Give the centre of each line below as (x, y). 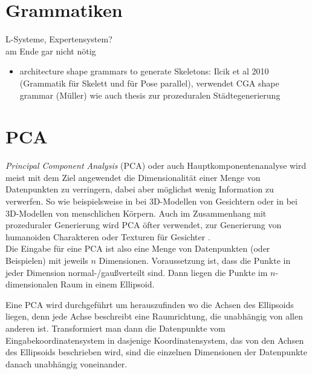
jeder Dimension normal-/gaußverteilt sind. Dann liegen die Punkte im (137, 272)
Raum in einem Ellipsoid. (108, 284)
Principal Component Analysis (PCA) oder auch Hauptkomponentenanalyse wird (156, 166)
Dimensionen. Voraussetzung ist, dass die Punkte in (195, 260)
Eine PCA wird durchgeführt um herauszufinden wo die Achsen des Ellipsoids (150, 304)
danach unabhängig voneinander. (67, 363)
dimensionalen (32, 284)
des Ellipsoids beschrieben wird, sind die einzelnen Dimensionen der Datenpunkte (156, 352)
